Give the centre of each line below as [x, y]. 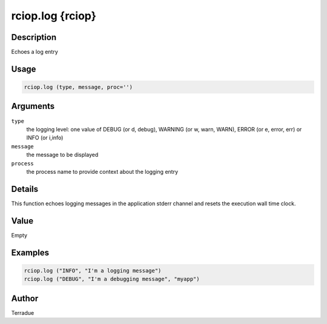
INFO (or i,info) [45, 138]
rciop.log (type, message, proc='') [78, 87]
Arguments [33, 106]
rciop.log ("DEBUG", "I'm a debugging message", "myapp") [112, 279]
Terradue [23, 312]
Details [25, 189]
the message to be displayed [62, 155]
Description [34, 37]
